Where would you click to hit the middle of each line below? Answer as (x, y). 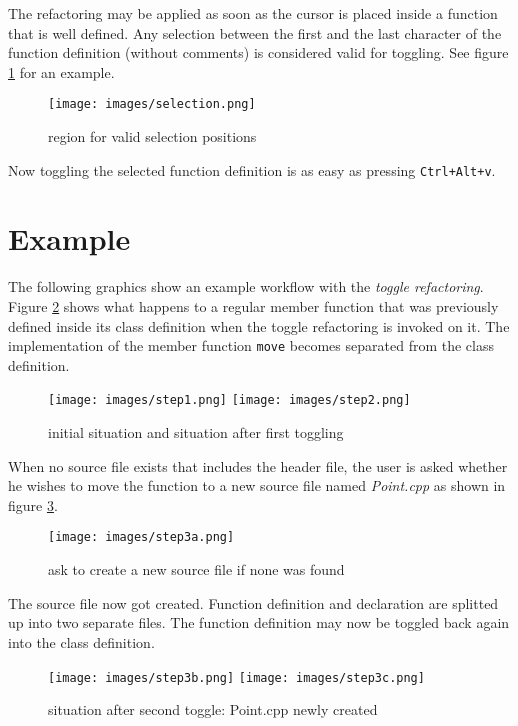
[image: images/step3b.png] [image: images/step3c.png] (236, 677)
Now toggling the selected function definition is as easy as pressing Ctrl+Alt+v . (252, 169)
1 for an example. (61, 71)
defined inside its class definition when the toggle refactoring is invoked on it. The (259, 325)
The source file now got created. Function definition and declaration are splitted (253, 602)
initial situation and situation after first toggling (196, 432)
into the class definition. (81, 641)
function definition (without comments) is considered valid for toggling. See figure (258, 52)
